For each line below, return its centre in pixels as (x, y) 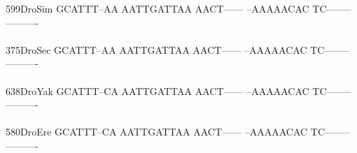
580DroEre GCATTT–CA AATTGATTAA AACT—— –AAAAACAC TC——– (178, 132)
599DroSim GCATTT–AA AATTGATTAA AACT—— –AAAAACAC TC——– (178, 8)
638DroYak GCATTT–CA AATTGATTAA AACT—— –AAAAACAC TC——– (178, 90)
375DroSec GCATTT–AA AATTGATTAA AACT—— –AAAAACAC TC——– (177, 49)
